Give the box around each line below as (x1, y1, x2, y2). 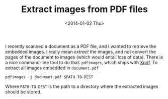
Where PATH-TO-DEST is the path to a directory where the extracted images (5, 83, 158, 89)
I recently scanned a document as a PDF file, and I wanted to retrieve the (5, 43, 156, 49)
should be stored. (5, 88, 42, 94)
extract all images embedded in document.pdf (5, 65, 99, 71)
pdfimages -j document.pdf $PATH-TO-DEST (5, 74, 94, 79)
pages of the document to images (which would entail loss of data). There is (5, 54, 163, 60)
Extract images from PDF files (21, 4, 148, 15)
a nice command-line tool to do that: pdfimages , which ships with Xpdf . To (5, 59, 158, 65)
